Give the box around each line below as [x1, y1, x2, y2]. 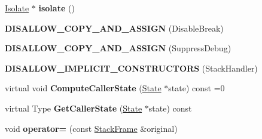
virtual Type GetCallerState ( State [5, 101, 142, 114]
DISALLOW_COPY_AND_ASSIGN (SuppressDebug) [5, 42, 231, 54]
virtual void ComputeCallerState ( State [5, 82, 162, 94]
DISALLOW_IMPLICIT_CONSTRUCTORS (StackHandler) [5, 61, 258, 74]
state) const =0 [168, 82, 225, 94]
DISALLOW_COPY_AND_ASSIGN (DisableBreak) [5, 21, 224, 34]
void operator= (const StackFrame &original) [5, 122, 178, 134]
